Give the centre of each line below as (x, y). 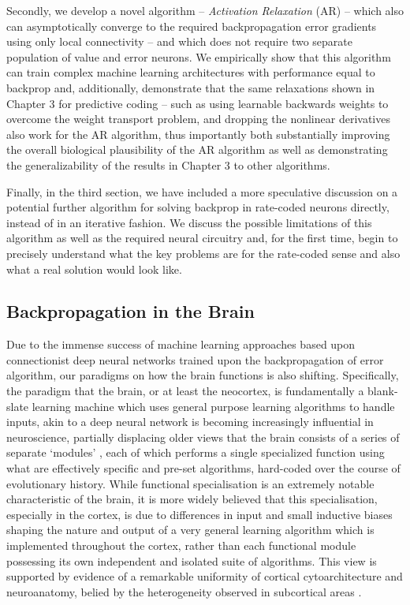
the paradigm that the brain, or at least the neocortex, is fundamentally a (185, 391)
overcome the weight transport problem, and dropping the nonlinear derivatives (198, 119)
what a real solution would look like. (94, 269)
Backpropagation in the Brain (130, 311)
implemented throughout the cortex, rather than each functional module (181, 545)
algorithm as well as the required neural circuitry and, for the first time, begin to (202, 238)
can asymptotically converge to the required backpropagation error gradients (192, 26)
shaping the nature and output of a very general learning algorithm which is (190, 530)
